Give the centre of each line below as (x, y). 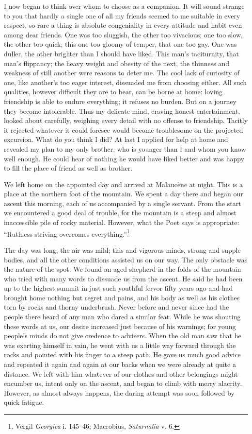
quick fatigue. (24, 402)
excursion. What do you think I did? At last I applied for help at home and (116, 139)
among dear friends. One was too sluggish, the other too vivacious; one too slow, (123, 34)
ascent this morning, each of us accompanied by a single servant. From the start (123, 203)
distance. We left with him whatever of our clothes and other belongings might (121, 373)
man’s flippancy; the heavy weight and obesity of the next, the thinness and (117, 63)
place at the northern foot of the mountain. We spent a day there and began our (124, 194)
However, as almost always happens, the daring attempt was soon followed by (119, 392)
